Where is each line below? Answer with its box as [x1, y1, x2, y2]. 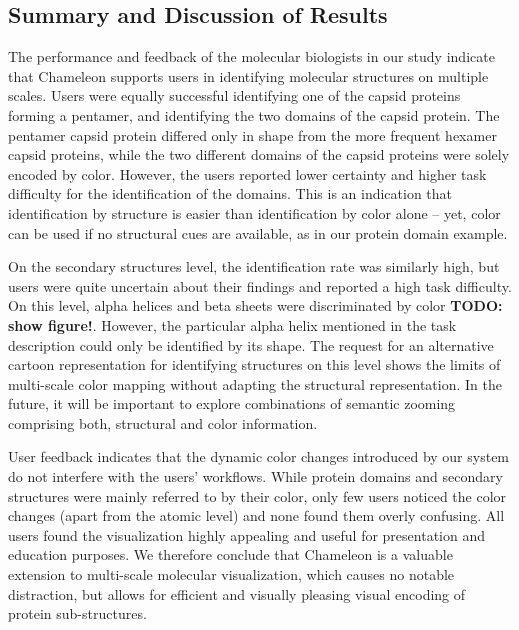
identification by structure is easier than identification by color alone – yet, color [8, 202, 501, 223]
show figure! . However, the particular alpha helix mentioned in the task [8, 314, 457, 335]
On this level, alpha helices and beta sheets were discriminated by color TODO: [8, 295, 503, 316]
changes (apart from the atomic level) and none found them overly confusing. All [8, 505, 505, 526]
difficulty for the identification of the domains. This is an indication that [8, 183, 453, 204]
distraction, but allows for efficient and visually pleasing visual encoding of [8, 583, 466, 604]
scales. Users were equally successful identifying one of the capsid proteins [8, 85, 461, 106]
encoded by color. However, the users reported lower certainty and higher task [8, 163, 487, 184]
